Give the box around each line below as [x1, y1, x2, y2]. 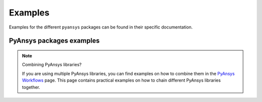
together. [22, 84, 41, 90]
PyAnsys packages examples [9, 37, 100, 45]
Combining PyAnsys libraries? [22, 62, 82, 68]
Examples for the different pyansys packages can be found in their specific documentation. [9, 24, 193, 30]
